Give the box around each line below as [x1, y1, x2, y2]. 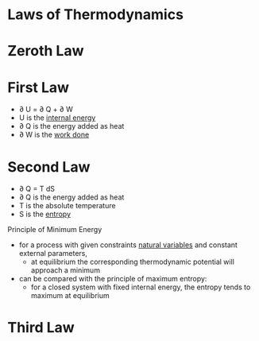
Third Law [7, 319, 75, 337]
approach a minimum [30, 265, 101, 275]
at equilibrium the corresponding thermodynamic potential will [30, 257, 235, 267]
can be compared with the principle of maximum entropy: [18, 274, 207, 284]
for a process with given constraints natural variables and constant [18, 240, 238, 250]
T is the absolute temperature [18, 201, 116, 211]
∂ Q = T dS [18, 184, 55, 194]
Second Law [7, 157, 91, 176]
